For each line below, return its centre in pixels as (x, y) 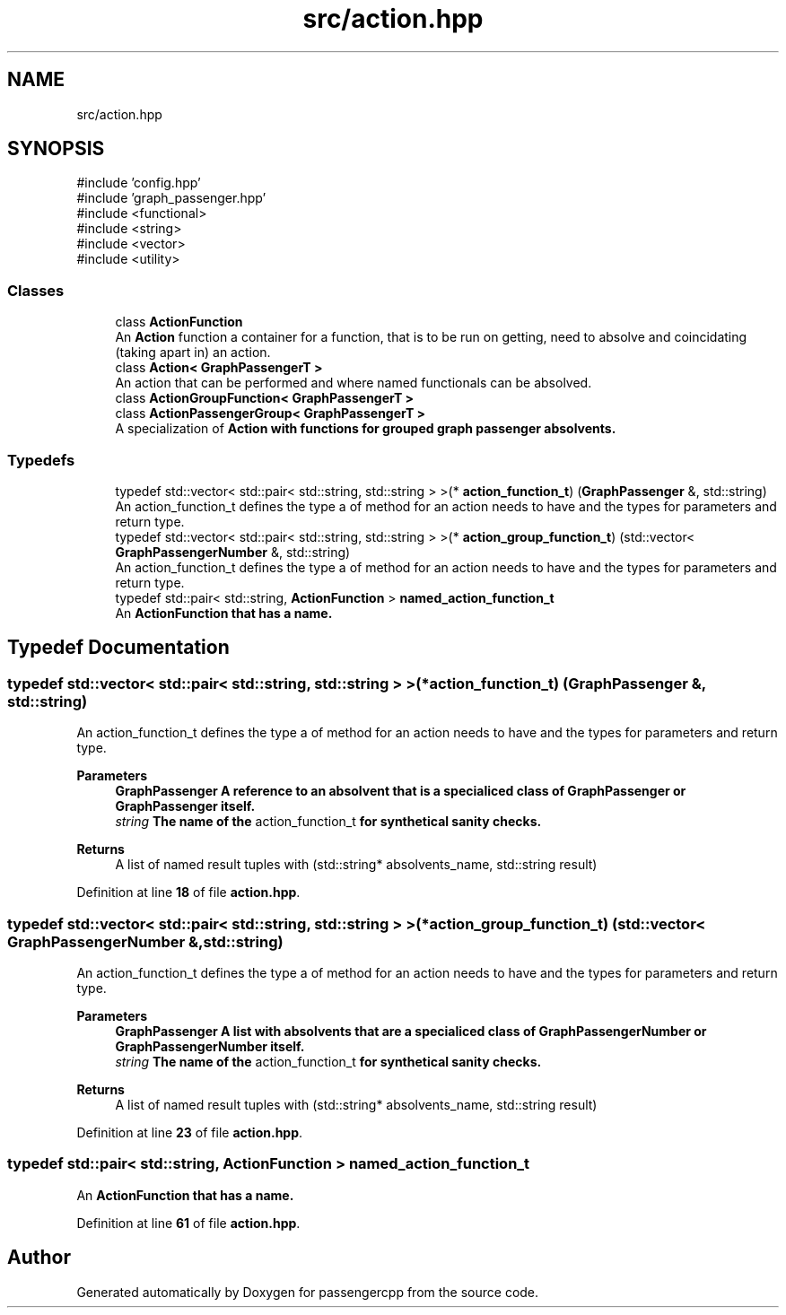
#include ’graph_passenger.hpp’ (171, 198)
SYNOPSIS (56, 149)
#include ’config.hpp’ (139, 183)
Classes (36, 290)
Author (39, 1258)
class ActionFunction (179, 322)
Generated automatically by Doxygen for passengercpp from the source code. (308, 1292)
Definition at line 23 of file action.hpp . (190, 1132)
